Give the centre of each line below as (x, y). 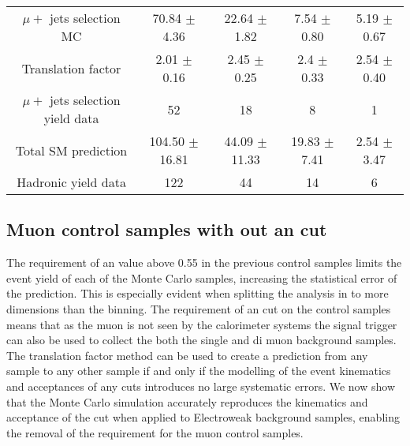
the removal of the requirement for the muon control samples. (155, 432)
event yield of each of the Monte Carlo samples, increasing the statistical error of (202, 277)
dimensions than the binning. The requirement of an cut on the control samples (199, 308)
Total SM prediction (71, 150)
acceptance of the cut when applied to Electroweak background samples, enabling (203, 417)
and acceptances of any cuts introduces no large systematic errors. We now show (201, 386)
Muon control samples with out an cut (167, 229)
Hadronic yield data (71, 182)
